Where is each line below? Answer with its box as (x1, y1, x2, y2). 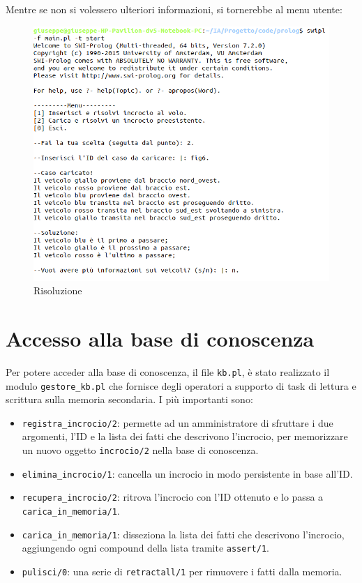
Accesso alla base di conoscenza (6, 324, 315, 352)
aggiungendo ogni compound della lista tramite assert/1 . (22, 540, 269, 555)
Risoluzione (33, 283, 82, 298)
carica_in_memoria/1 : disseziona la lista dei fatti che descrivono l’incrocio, (22, 527, 345, 541)
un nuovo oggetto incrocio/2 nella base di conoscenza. (22, 443, 259, 457)
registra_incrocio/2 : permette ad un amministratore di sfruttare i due (22, 415, 333, 430)
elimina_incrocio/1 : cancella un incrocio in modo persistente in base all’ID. (22, 466, 353, 480)
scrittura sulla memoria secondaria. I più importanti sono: (6, 392, 253, 407)
